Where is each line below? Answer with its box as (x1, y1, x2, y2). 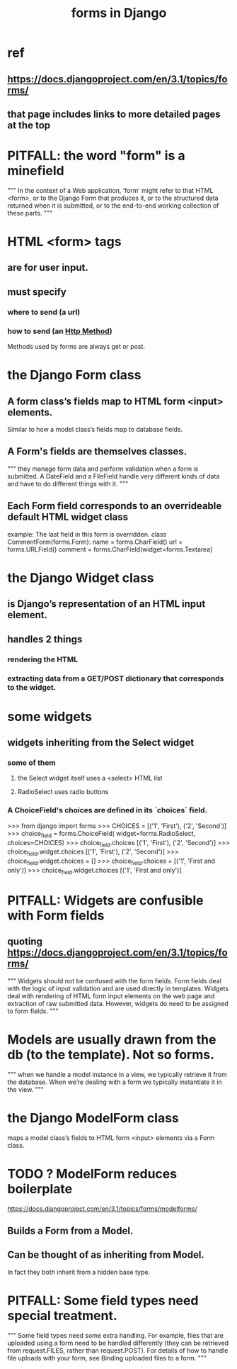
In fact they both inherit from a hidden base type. (7, 1268, 151, 1276)
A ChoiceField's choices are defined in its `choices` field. (7, 805, 208, 815)
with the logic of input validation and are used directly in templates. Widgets (7, 984, 229, 993)
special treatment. (7, 1307, 118, 1324)
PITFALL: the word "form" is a (7, 147, 185, 164)
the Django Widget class (7, 569, 154, 586)
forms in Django (71, 5, 167, 21)
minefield (7, 163, 65, 179)
